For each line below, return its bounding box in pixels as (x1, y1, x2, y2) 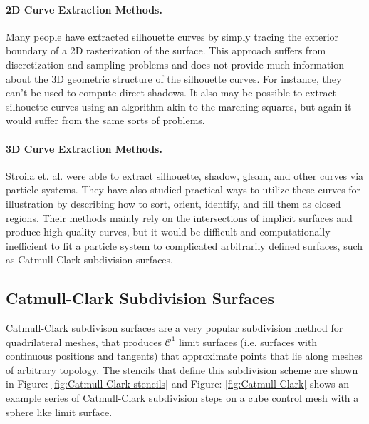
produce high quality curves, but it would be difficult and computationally (6, 224, 331, 239)
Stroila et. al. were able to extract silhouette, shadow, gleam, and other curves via (6, 168, 364, 183)
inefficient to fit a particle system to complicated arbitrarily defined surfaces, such (6, 238, 363, 253)
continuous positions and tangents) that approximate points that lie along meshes (6, 348, 363, 363)
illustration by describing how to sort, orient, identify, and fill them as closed (6, 196, 341, 211)
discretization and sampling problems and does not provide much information (6, 56, 344, 71)
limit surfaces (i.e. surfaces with (179, 334, 318, 349)
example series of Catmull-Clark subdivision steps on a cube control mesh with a (6, 390, 359, 405)
